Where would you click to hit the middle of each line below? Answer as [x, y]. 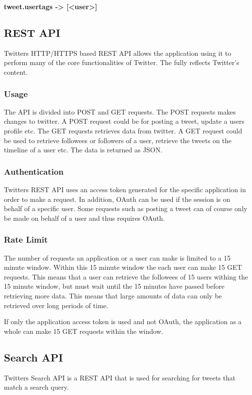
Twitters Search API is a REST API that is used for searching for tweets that [120, 377]
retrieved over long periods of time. [56, 305]
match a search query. [36, 387]
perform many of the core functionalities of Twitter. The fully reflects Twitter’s [122, 62]
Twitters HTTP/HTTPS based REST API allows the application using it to [118, 53]
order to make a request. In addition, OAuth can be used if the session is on [117, 199]
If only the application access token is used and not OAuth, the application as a [123, 321]
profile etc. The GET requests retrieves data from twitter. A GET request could [123, 130]
